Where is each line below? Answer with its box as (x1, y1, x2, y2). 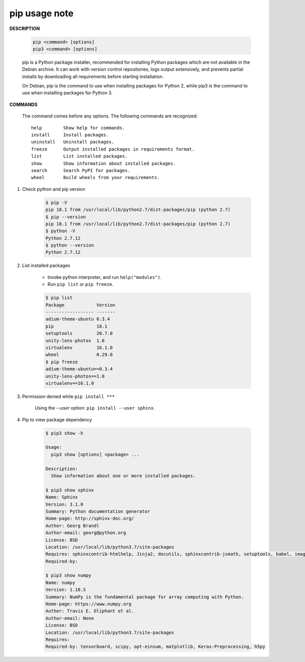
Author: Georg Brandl (45, 523, 100, 529)
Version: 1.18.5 (45, 587, 86, 593)
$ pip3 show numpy (45, 572, 91, 579)
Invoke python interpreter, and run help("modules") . (47, 274, 162, 280)
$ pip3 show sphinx (45, 487, 94, 493)
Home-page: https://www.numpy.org (45, 601, 132, 607)
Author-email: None (45, 615, 94, 621)
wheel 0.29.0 (45, 352, 113, 358)
